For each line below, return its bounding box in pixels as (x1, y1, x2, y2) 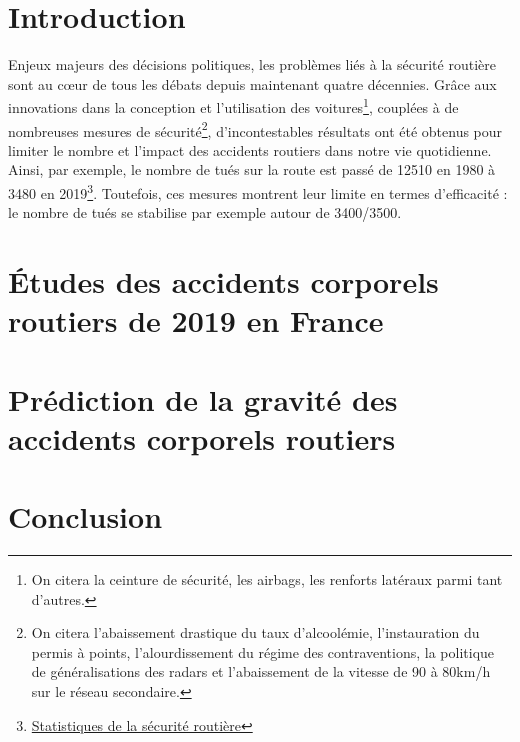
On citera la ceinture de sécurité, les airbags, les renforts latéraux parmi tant (31, 569, 503, 590)
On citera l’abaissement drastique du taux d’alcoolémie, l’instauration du (31, 622, 480, 643)
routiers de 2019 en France (8, 300, 384, 341)
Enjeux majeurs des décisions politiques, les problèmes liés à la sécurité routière (8, 54, 496, 75)
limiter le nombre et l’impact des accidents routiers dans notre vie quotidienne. (8, 139, 492, 160)
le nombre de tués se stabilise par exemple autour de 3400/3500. (8, 202, 402, 223)
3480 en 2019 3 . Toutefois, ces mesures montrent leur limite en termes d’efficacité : (8, 180, 508, 203)
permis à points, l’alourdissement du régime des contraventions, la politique (31, 641, 495, 662)
